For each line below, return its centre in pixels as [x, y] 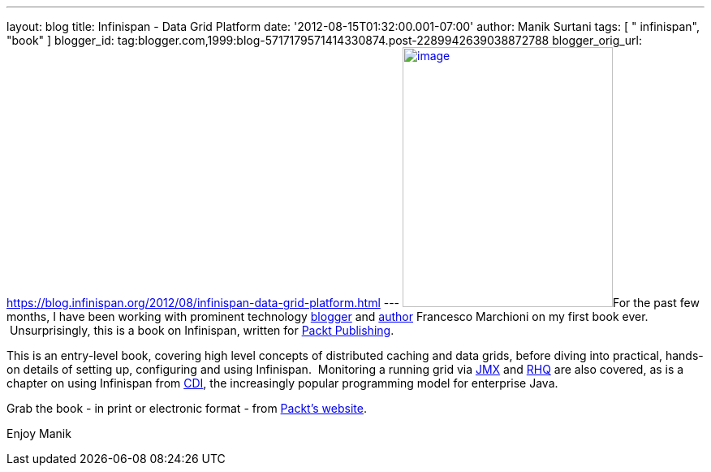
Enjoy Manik [39, 433]
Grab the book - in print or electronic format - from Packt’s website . [187, 408]
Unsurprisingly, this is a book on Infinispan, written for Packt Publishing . [202, 330]
